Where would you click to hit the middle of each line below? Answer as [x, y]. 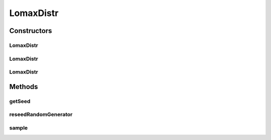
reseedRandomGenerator [41, 114]
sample [19, 127]
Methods [24, 87]
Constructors [31, 31]
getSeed [20, 101]
